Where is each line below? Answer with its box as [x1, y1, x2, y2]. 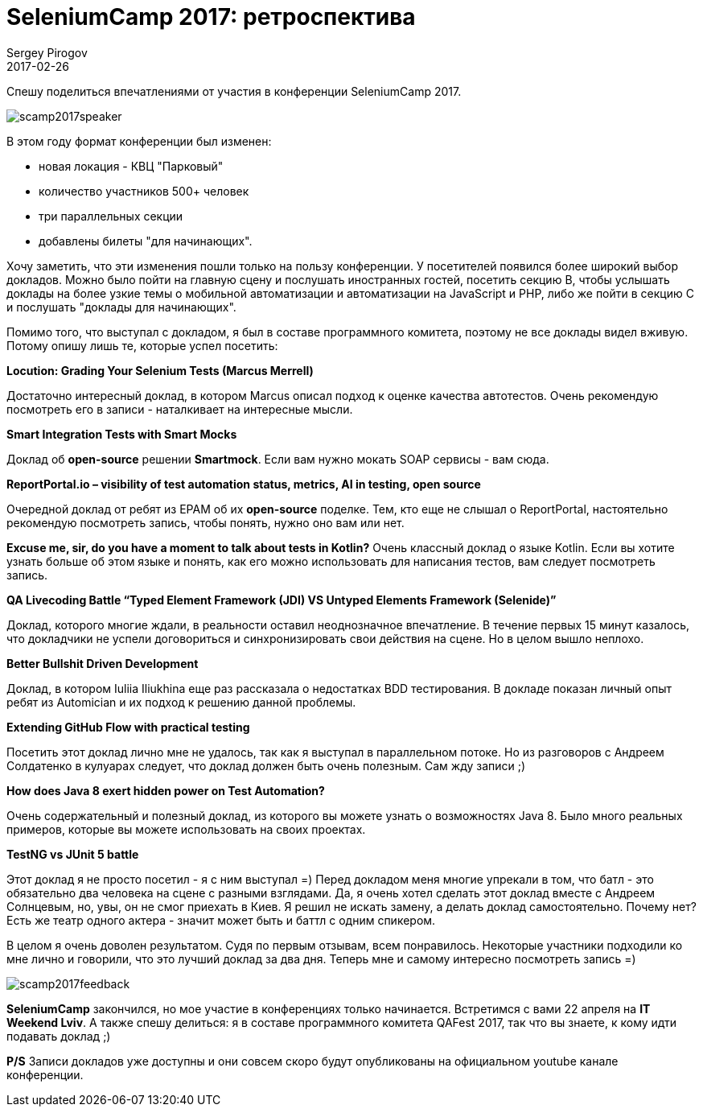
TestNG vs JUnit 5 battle [6, 847, 139, 861]
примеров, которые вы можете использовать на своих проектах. [6, 822, 366, 836]
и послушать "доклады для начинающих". [6, 299, 236, 314]
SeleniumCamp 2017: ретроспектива [6, 3, 416, 31]
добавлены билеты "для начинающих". [39, 233, 253, 248]
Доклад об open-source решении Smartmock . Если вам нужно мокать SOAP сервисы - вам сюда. [6, 451, 549, 466]
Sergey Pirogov [6, 45, 88, 60]
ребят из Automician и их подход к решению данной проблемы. [6, 695, 356, 709]
